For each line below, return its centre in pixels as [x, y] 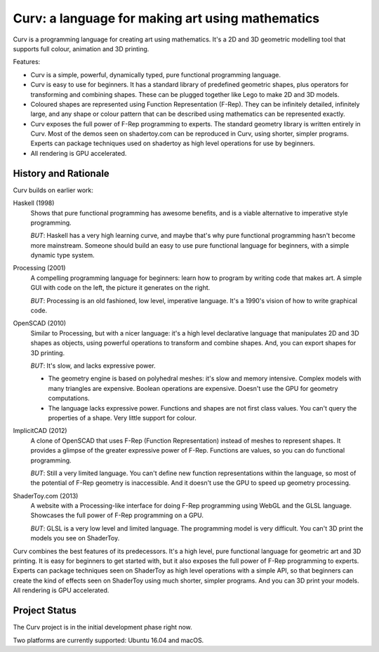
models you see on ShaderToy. [75, 538]
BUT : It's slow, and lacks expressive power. [93, 366]
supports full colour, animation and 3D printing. [81, 48]
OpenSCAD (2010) [40, 324]
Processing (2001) [39, 268]
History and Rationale [61, 173]
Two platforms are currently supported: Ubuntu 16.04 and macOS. [108, 640]
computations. [69, 398]
